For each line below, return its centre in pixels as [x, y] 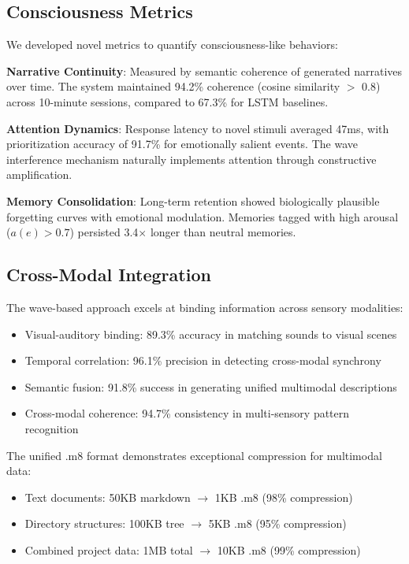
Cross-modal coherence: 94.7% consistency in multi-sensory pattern [187, 413]
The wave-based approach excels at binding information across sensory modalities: [205, 307]
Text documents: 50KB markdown [108, 497]
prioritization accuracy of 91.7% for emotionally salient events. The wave [182, 144]
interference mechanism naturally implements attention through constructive [191, 159]
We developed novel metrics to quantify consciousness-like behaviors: [172, 45]
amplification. [39, 174]
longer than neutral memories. [223, 232]
